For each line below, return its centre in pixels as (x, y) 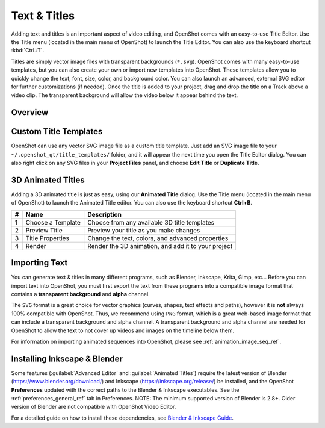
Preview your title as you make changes (144, 230)
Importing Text (39, 263)
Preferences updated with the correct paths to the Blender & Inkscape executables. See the (125, 390)
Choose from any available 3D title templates (151, 222)
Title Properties (47, 238)
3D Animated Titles (48, 180)
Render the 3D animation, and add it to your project (160, 246)
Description (105, 214)
